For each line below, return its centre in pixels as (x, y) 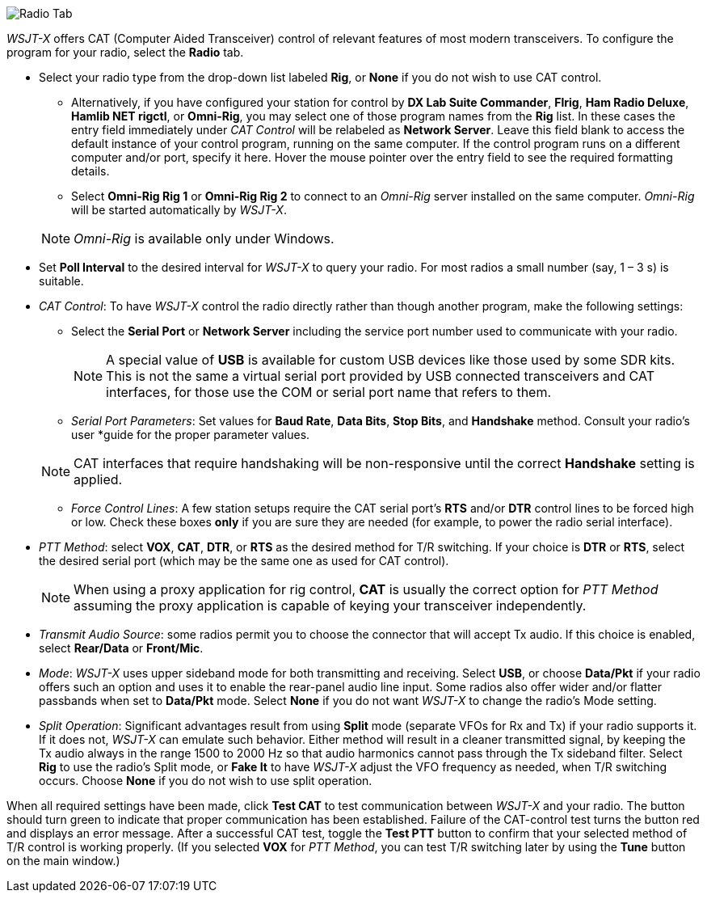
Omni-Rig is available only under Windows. (204, 238)
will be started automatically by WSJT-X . (179, 210)
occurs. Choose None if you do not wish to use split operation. (206, 781)
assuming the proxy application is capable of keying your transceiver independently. (330, 606)
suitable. (61, 281)
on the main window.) (63, 861)
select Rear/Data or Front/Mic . (121, 648)
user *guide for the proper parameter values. (191, 435)
